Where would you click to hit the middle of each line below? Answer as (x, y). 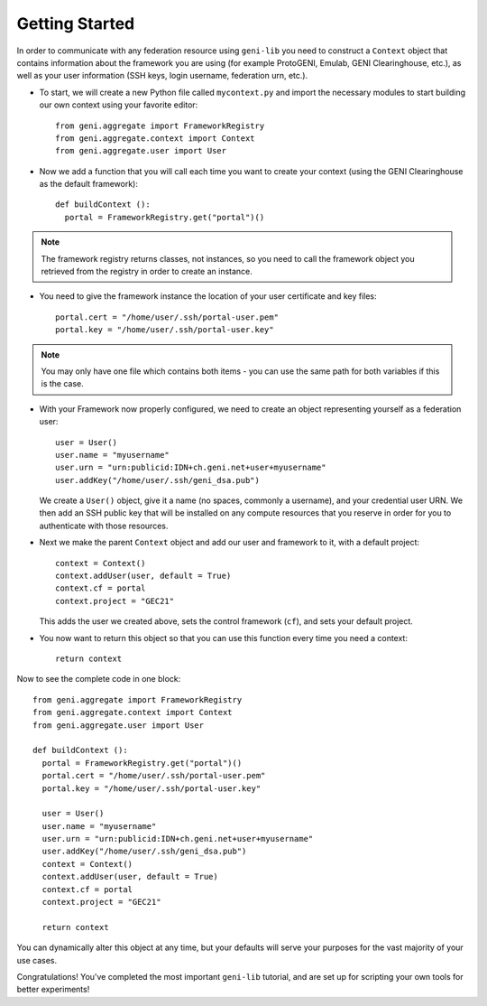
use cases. (37, 960)
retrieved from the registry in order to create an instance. (147, 272)
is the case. (63, 384)
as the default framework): (89, 184)
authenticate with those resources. (104, 526)
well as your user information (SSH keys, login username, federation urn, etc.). (162, 76)
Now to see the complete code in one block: (99, 679)
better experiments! (53, 990)
